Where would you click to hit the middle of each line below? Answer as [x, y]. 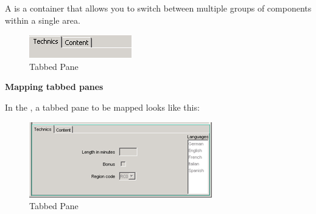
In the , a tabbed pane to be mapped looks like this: [102, 107]
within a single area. [43, 20]
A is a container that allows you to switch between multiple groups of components [158, 8]
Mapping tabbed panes [54, 87]
